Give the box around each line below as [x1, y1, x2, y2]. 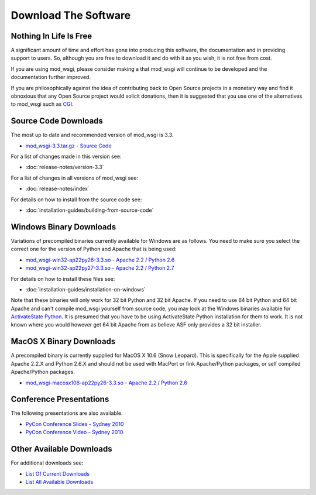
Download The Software [11, 9, 131, 22]
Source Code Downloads [11, 116, 104, 126]
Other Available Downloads [11, 444, 112, 454]
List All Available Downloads [25, 478, 94, 485]
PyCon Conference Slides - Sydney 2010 [25, 420, 124, 427]
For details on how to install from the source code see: [11, 196, 142, 203]
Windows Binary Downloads [11, 222, 116, 232]
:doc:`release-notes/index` [25, 185, 90, 192]
